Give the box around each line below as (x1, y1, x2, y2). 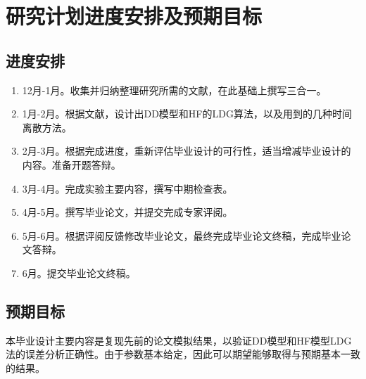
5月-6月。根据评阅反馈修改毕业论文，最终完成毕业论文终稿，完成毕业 (22, 228, 341, 243)
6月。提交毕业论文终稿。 (22, 265, 136, 280)
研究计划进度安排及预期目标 (6, 1, 263, 30)
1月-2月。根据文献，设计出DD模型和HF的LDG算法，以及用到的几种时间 (22, 106, 352, 121)
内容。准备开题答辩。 (22, 157, 121, 172)
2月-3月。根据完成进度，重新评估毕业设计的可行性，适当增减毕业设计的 (22, 143, 351, 158)
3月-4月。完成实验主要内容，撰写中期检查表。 (22, 181, 233, 195)
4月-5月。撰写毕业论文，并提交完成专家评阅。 (22, 205, 233, 219)
